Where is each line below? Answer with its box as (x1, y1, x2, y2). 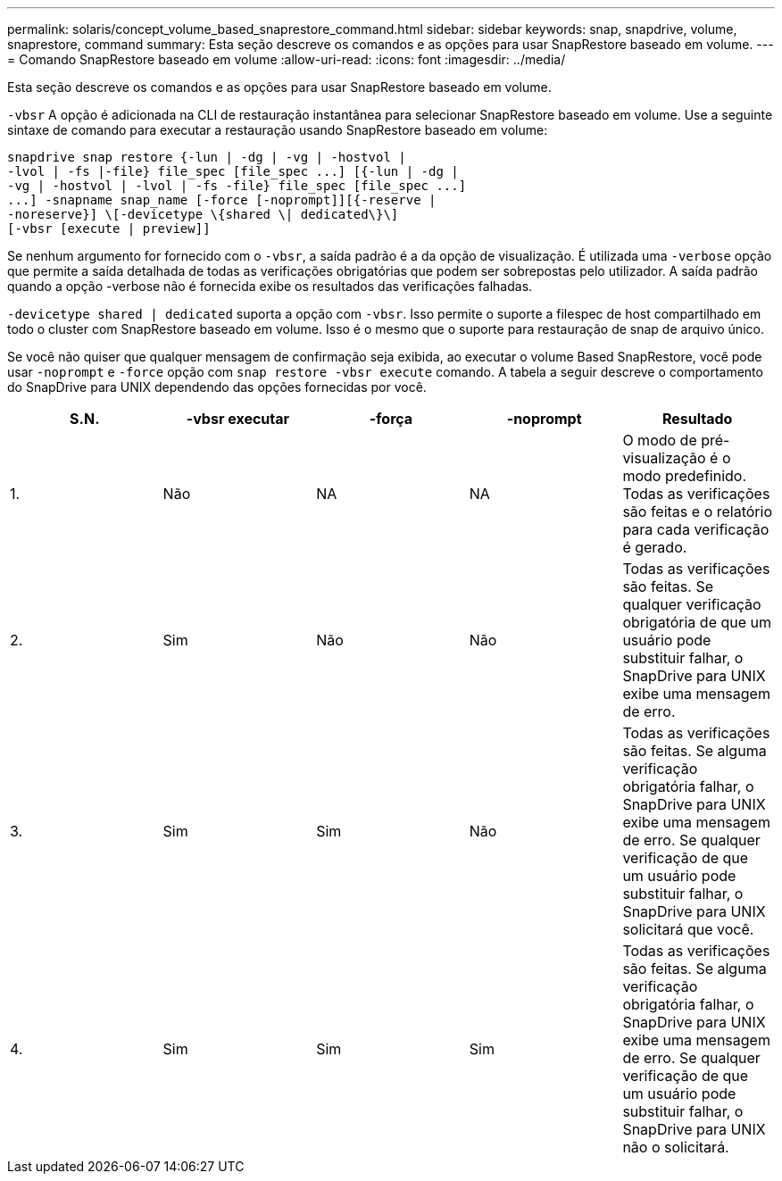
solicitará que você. (622, 920, 754, 938)
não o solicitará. (622, 1138, 729, 1156)
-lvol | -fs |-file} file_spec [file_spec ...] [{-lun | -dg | (7, 164, 459, 179)
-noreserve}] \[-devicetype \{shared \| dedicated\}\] (7, 207, 399, 221)
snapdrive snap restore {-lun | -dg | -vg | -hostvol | (7, 150, 406, 164)
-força (369, 410, 413, 428)
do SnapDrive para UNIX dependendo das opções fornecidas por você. (7, 379, 427, 395)
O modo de (622, 431, 697, 449)
